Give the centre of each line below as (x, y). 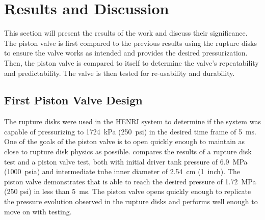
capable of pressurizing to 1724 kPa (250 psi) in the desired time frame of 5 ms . (130, 131)
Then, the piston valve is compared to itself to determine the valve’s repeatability (131, 62)
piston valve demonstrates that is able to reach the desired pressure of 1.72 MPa (130, 181)
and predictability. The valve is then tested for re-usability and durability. (120, 73)
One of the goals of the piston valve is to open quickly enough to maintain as (125, 141)
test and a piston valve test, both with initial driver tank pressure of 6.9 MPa (126, 161)
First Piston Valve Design (73, 100)
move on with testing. (38, 211)
